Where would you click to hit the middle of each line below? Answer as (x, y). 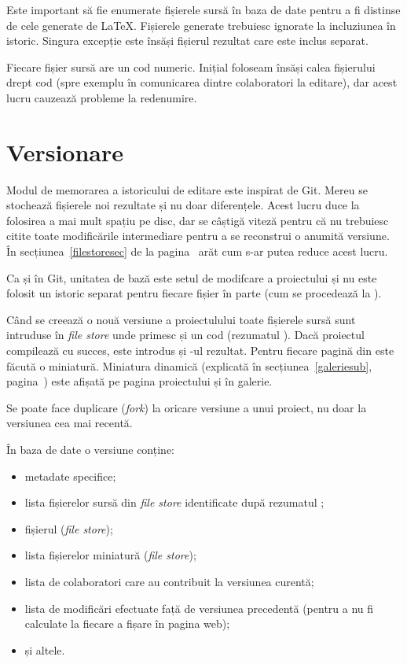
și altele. (45, 649)
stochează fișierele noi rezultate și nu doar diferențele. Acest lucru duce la (183, 205)
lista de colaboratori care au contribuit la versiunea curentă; (169, 581)
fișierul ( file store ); (69, 528)
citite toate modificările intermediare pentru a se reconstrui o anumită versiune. (198, 236)
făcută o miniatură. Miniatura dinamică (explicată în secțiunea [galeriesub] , (189, 365)
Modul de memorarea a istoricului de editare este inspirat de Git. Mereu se (187, 189)
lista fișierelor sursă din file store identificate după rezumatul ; (174, 502)
